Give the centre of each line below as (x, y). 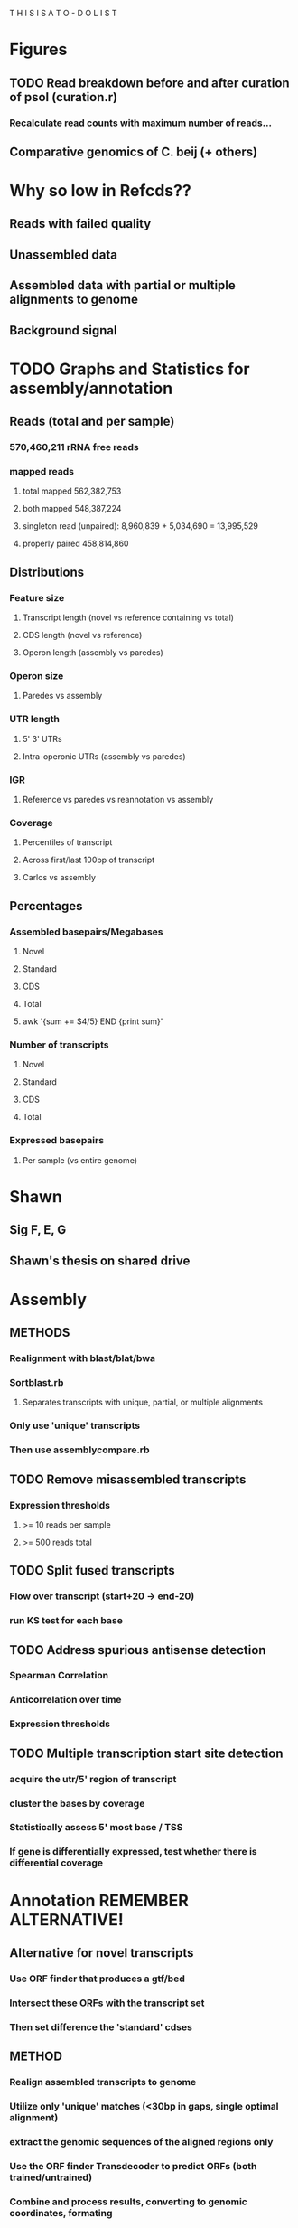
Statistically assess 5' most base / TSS (96, 1828)
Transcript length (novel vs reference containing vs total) (128, 617)
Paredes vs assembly (62, 696)
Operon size (37, 676)
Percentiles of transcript (67, 842)
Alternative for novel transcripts (102, 1953)
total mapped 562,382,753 (72, 491)
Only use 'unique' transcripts (75, 1425)
